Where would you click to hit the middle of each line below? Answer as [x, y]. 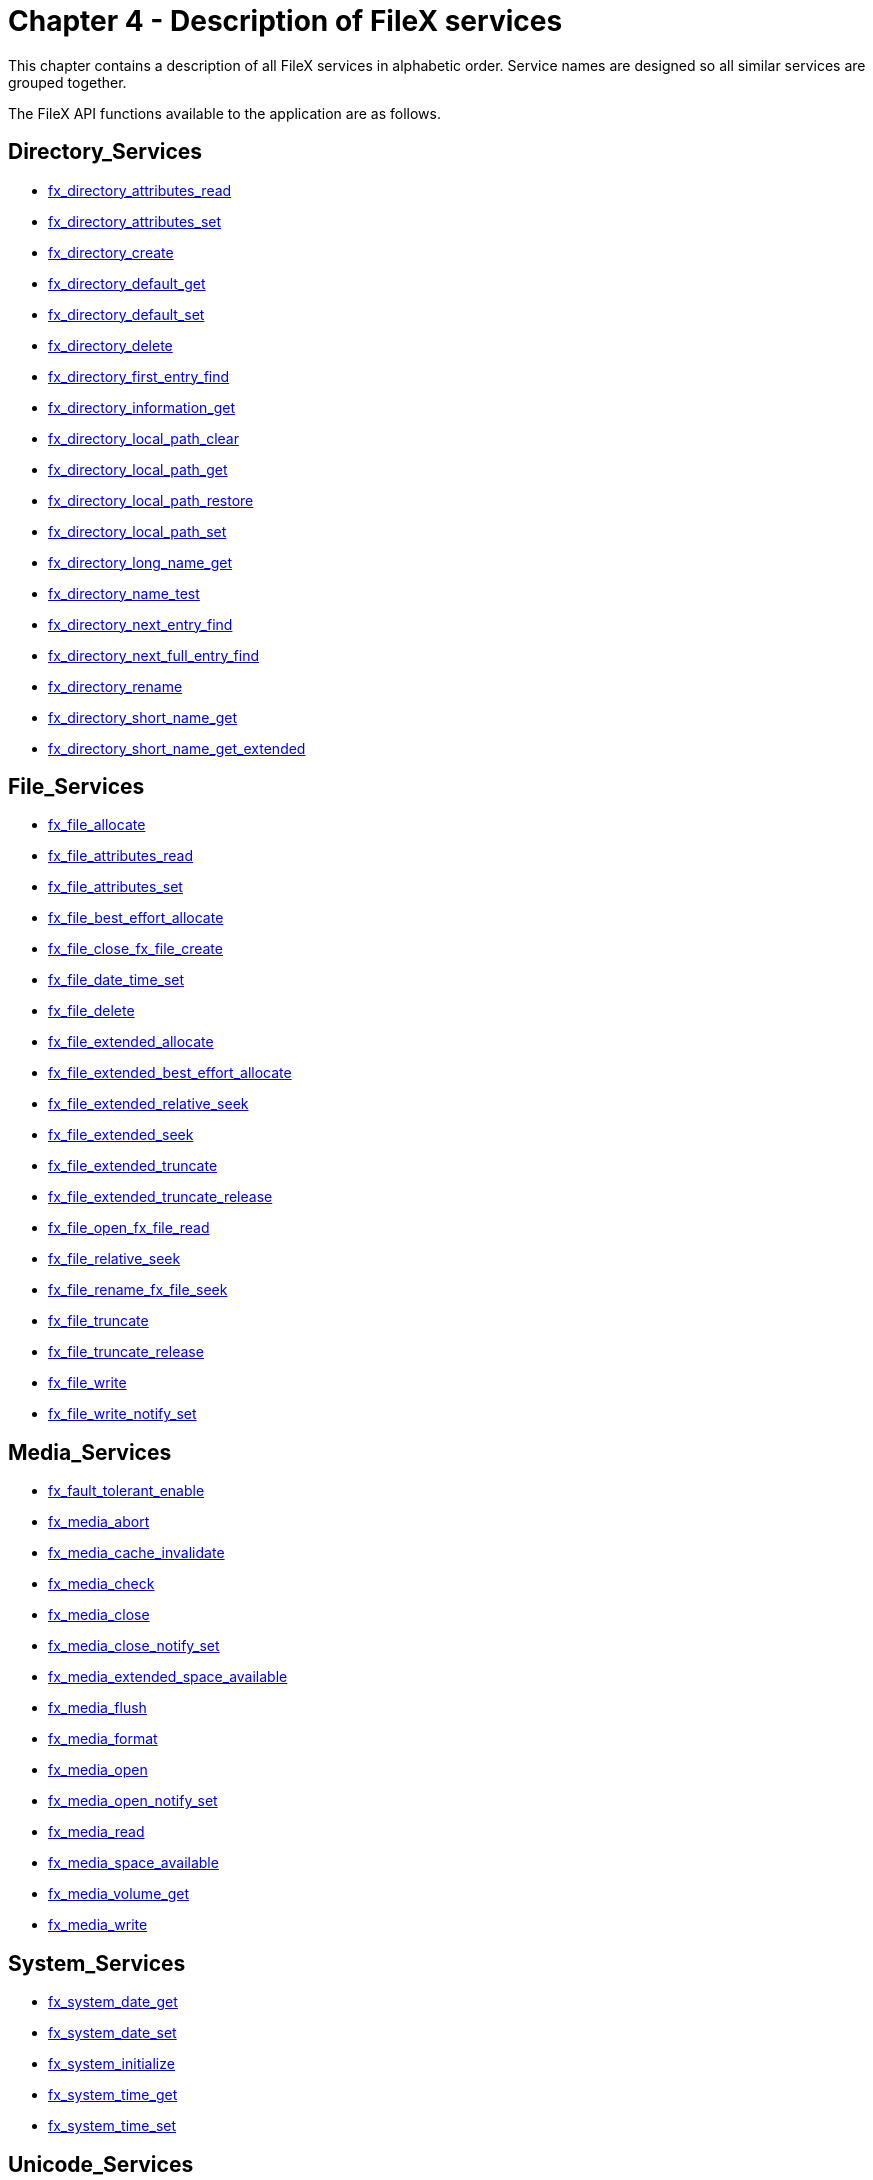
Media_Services [90, 1452]
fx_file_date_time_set [116, 980]
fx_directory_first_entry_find [139, 376]
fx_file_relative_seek [114, 1259]
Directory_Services [105, 152]
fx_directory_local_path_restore [151, 500]
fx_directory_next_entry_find [140, 624]
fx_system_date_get [113, 2002]
